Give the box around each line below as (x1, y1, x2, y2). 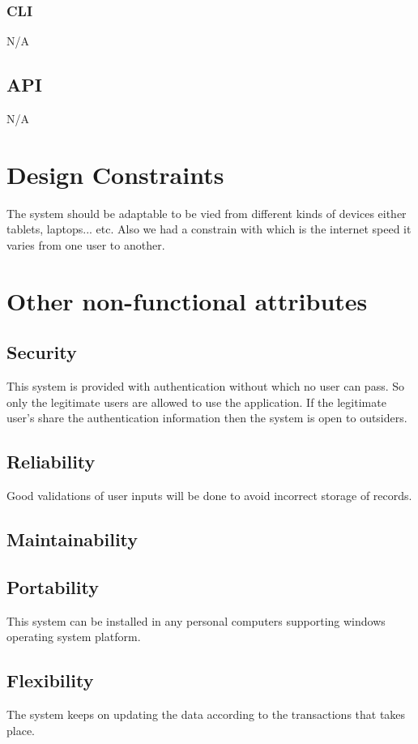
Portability (6, 574, 99, 599)
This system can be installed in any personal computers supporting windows (6, 612, 386, 629)
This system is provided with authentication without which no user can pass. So (6, 378, 405, 395)
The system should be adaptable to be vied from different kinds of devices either (6, 204, 407, 221)
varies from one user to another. (6, 236, 165, 253)
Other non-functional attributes (6, 284, 368, 317)
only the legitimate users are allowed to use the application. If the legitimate (6, 393, 386, 410)
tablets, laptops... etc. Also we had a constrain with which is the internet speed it (6, 220, 412, 237)
